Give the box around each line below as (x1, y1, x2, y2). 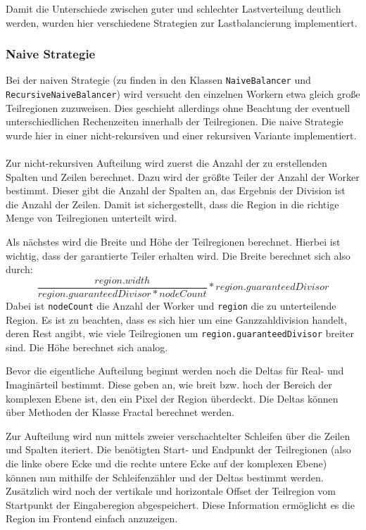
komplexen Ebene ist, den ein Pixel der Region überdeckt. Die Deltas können (6, 391, 339, 405)
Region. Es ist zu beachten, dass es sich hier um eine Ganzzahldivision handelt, (6, 312, 348, 327)
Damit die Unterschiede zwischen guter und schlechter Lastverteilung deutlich (6, 1, 341, 15)
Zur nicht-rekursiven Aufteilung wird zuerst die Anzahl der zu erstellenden (6, 156, 327, 170)
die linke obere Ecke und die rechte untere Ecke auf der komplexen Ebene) (6, 455, 327, 470)
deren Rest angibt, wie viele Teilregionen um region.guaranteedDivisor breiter (6, 326, 355, 341)
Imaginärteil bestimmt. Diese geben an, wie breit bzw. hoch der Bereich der (6, 377, 332, 391)
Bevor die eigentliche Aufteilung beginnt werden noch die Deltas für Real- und (6, 363, 344, 378)
